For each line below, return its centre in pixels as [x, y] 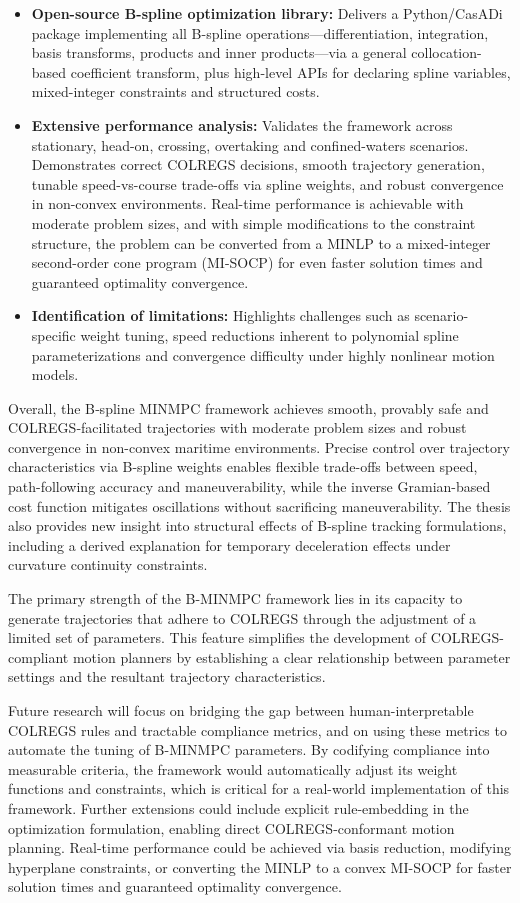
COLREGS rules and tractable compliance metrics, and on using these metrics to [257, 729]
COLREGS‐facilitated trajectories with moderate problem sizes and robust [237, 427]
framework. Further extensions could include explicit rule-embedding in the [238, 807]
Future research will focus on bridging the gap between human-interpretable [241, 710]
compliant [38, 656]
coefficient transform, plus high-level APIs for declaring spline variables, [290, 71]
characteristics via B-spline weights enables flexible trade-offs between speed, [243, 466]
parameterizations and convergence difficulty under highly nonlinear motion [263, 354]
